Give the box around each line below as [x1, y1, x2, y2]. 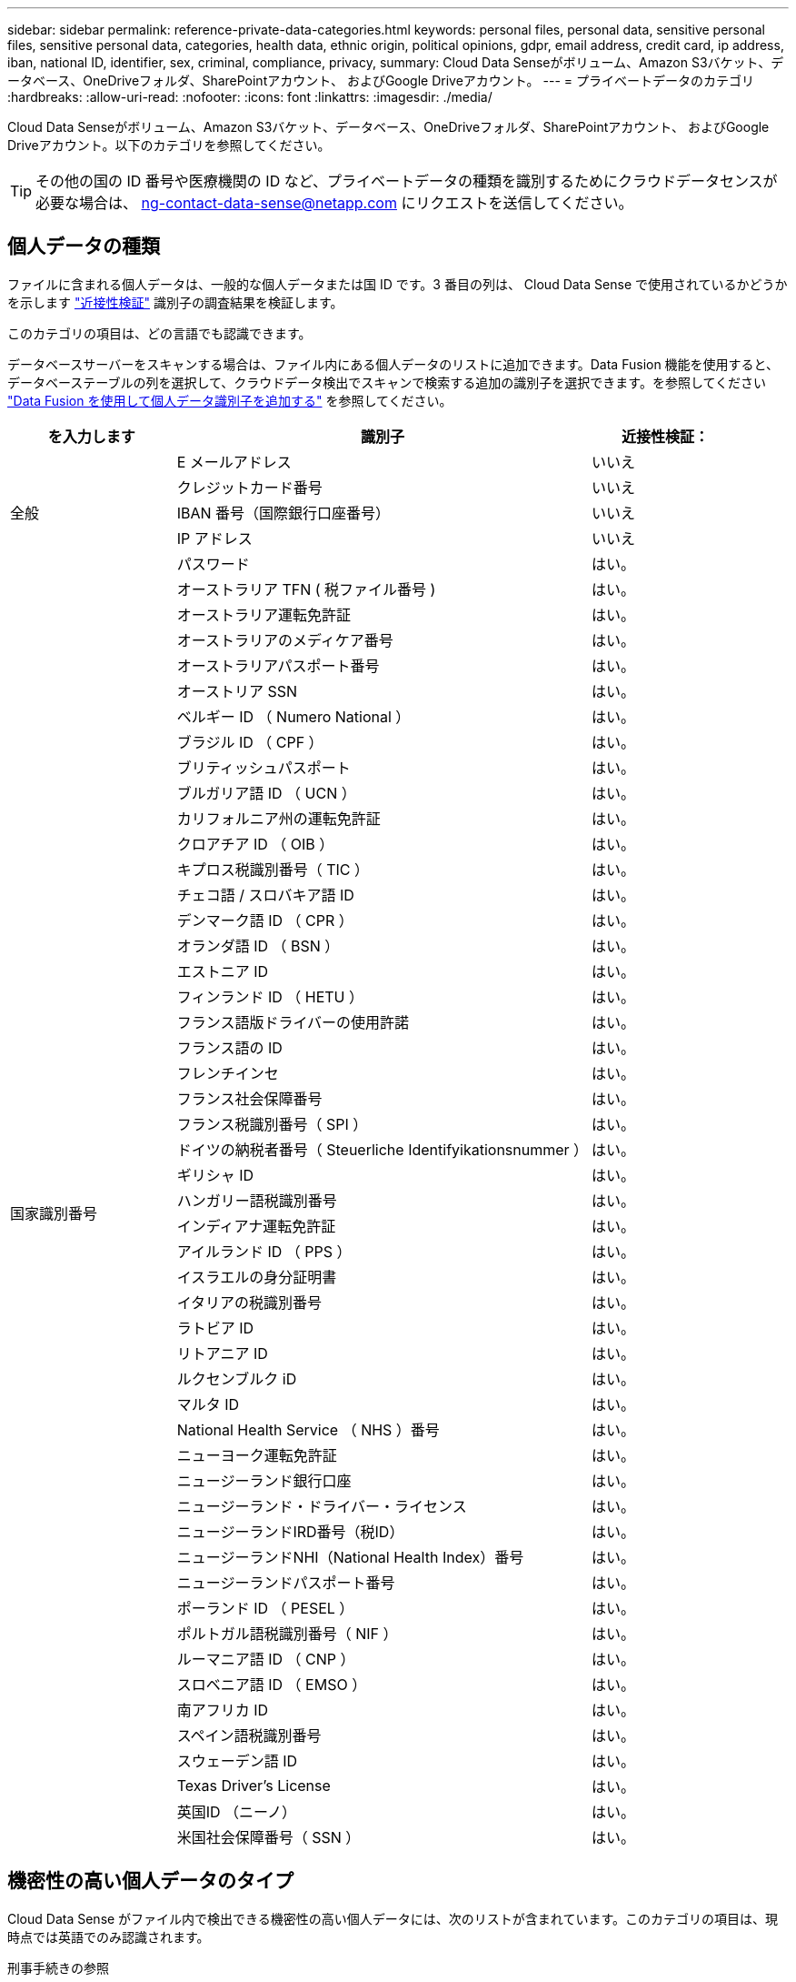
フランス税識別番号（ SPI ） [176, 1114, 368, 1133]
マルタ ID [176, 1394, 240, 1414]
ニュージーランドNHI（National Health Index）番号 [176, 1547, 524, 1566]
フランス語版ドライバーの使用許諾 [176, 1012, 410, 1031]
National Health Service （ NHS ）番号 [176, 1420, 440, 1439]
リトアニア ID [176, 1343, 268, 1363]
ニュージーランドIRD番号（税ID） [176, 1522, 404, 1541]
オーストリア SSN [176, 681, 298, 700]
